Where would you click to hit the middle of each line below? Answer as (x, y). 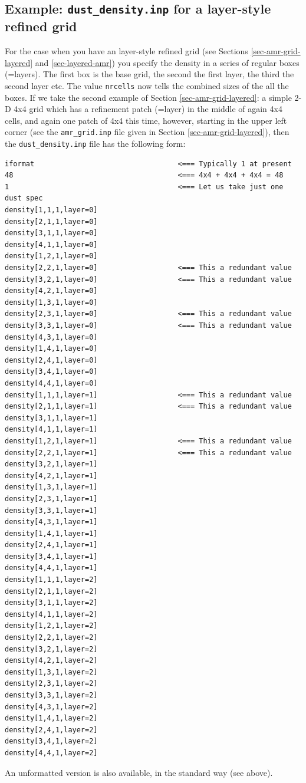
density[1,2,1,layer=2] (51, 626)
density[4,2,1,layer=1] (51, 476)
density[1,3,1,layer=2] (51, 672)
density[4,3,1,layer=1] (51, 522)
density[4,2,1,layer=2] (51, 661)
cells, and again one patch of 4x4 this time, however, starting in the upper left (146, 120)
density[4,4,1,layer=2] (51, 753)
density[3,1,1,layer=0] (51, 233)
